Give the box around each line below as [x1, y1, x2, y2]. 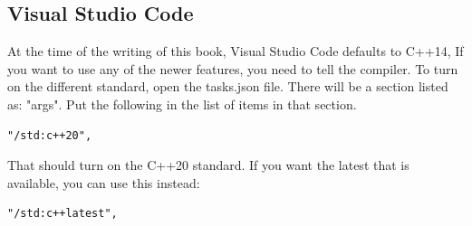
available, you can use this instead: [7, 173, 200, 192]
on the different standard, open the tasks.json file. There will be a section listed [7, 77, 448, 96]
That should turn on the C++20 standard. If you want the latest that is [7, 155, 409, 174]
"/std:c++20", [7, 128, 92, 142]
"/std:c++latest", [7, 207, 118, 221]
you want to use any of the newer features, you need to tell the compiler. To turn [7, 59, 458, 78]
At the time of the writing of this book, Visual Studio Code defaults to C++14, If [7, 42, 464, 61]
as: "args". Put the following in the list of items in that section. [7, 94, 357, 113]
